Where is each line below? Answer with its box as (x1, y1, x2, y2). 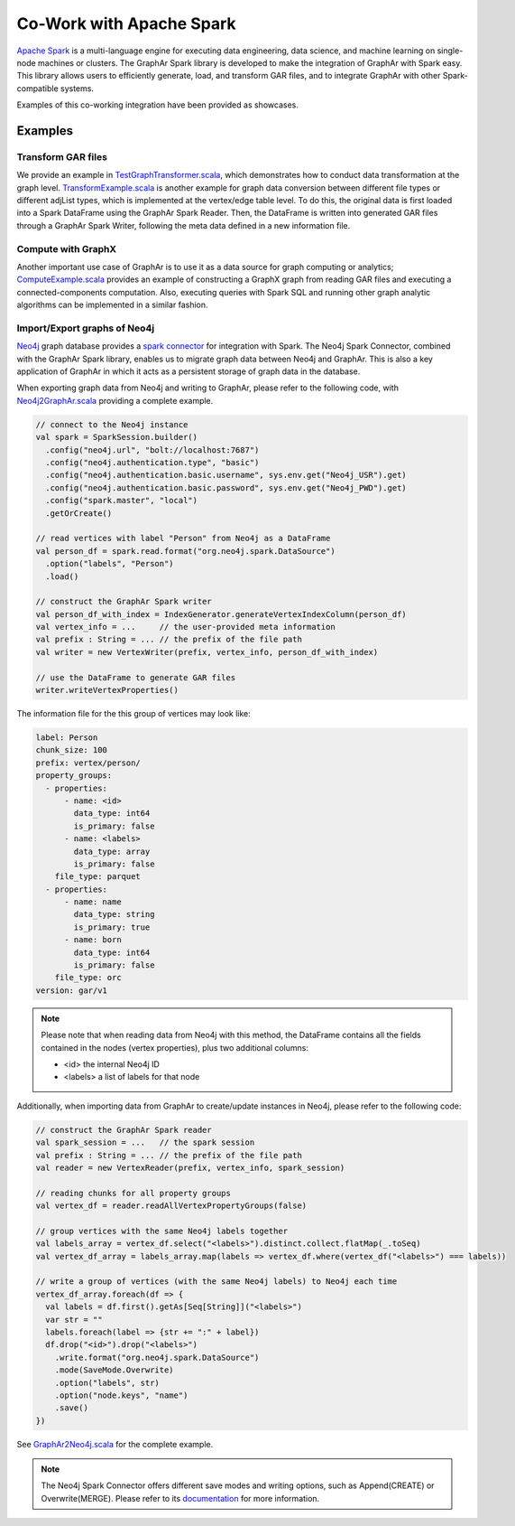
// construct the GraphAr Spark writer (35, 596, 212, 607)
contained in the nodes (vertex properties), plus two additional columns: (41, 1042, 308, 1053)
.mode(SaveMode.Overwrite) (54, 1365, 175, 1375)
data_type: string (73, 909, 155, 920)
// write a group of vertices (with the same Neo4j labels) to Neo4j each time (35, 1277, 398, 1287)
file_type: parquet (54, 872, 142, 882)
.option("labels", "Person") (45, 558, 175, 569)
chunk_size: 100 (35, 745, 108, 755)
